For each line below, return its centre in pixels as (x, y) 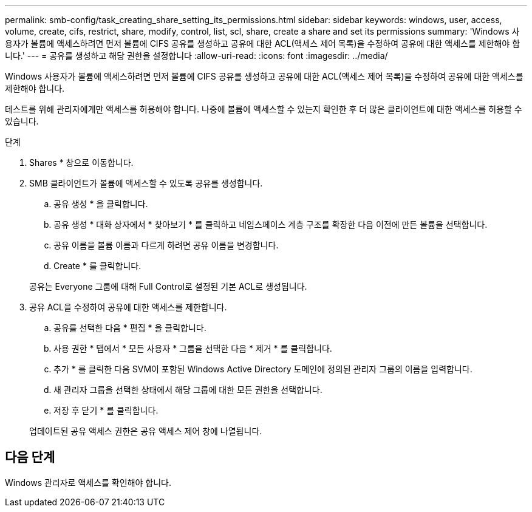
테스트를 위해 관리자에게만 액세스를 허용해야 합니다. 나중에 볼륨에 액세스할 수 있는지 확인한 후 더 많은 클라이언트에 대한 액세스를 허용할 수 (264, 109)
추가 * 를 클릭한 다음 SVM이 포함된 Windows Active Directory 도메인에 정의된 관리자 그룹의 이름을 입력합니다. (263, 369)
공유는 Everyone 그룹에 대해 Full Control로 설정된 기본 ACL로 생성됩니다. (168, 286)
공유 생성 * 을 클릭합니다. (101, 204)
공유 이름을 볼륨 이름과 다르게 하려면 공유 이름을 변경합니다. (166, 245)
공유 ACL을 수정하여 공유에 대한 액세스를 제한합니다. (128, 307)
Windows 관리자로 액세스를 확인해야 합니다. (88, 482)
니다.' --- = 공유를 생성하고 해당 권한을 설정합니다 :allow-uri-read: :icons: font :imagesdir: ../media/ (196, 56)
